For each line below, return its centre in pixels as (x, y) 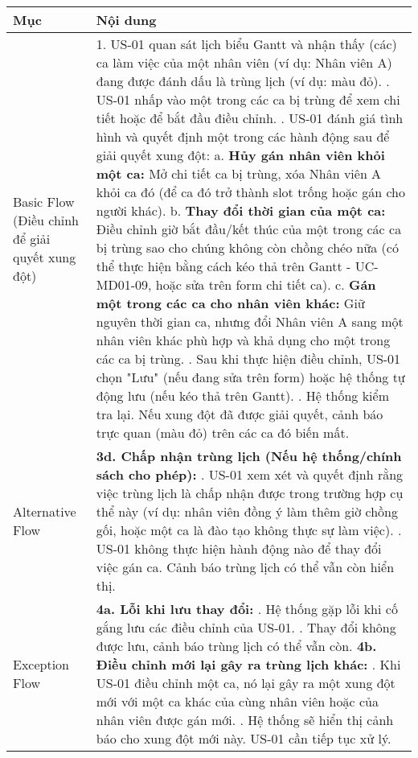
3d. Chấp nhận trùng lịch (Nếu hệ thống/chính (249, 456)
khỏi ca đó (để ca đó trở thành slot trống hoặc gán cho (250, 192)
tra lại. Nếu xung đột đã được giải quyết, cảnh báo (240, 414)
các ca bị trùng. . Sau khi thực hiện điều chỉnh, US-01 (248, 358)
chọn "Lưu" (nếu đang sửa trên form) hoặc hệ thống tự (250, 377)
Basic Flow (44, 201)
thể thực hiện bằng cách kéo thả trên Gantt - (223, 266)
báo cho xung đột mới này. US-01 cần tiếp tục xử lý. (244, 738)
